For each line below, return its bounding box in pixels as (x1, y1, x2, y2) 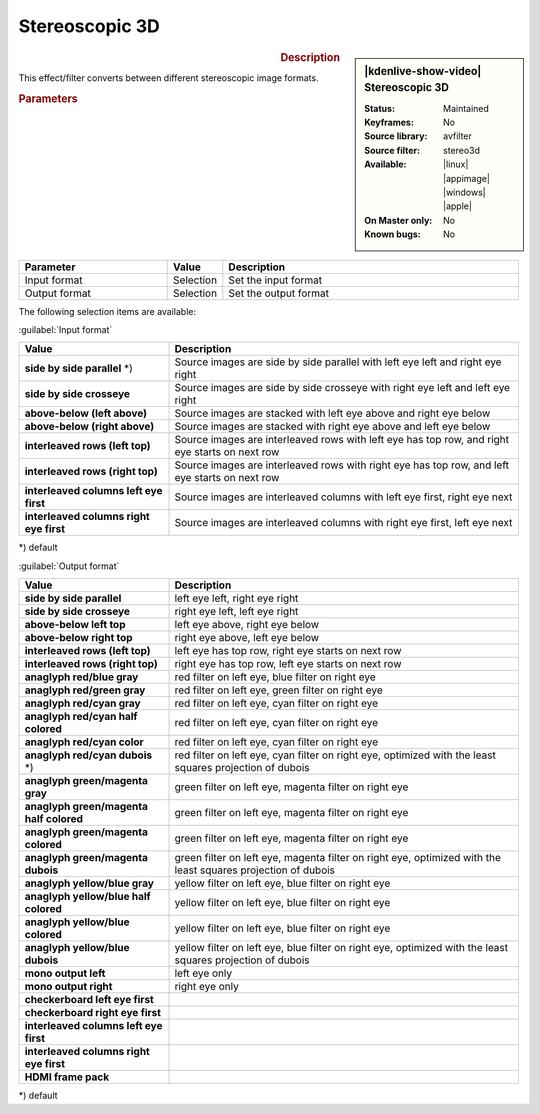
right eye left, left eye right (174, 605, 299, 619)
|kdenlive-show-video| (364, 64, 482, 78)
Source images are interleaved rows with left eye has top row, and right (174, 433, 510, 447)
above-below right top (24, 631, 134, 645)
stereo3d (443, 144, 480, 156)
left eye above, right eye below (174, 618, 320, 632)
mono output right (24, 980, 113, 994)
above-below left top (24, 618, 126, 632)
